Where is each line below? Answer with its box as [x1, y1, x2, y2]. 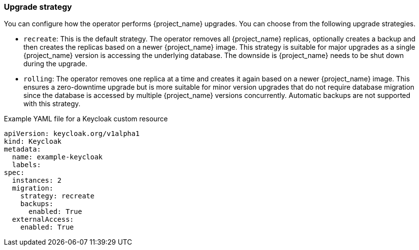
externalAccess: [12, 215, 74, 224]
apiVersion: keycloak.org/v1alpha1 [4, 130, 140, 138]
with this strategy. [23, 99, 80, 108]
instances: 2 [12, 176, 62, 185]
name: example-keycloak [12, 153, 103, 161]
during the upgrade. [23, 59, 87, 68]
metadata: [4, 145, 41, 154]
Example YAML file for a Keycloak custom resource [4, 115, 168, 123]
